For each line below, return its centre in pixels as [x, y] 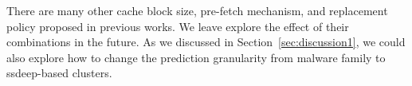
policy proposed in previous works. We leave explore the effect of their [178, 26]
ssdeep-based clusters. [59, 73]
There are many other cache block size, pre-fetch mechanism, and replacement [197, 10]
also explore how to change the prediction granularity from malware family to [196, 57]
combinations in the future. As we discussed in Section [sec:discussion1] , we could [206, 42]
